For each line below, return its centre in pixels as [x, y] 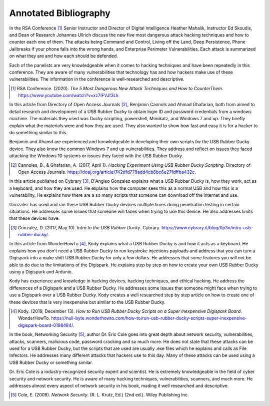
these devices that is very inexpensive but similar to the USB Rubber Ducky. [87, 302]
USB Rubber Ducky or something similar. [51, 362]
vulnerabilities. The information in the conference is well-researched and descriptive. [97, 79]
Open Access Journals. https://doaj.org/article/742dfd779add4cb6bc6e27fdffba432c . [107, 172]
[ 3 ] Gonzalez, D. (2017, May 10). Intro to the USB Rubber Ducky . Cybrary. [86, 227]
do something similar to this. [38, 133]
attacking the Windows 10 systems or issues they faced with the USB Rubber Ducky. [96, 156]
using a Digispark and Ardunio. [41, 272]
